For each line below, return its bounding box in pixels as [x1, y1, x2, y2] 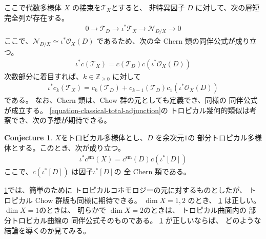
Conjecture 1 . [4, 132, 53, 142]
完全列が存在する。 [4, 12, 69, 23]
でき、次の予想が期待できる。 [11, 115, 111, 125]
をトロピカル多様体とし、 [60, 132, 147, 142]
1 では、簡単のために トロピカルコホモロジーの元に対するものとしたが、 [4, 185, 247, 195]
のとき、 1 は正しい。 [188, 194, 260, 205]
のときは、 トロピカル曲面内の [144, 205, 247, 215]
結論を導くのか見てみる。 [4, 225, 90, 235]
